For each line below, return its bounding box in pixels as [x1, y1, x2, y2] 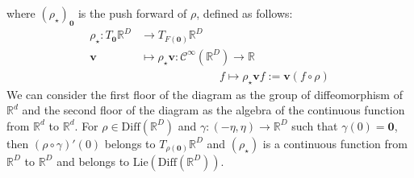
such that [291, 117, 338, 134]
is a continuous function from [262, 135, 408, 151]
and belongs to [56, 152, 130, 169]
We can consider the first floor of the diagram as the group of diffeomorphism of [6, 85, 403, 102]
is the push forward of [77, 5, 187, 21]
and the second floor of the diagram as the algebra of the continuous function [22, 101, 405, 118]
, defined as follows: [196, 5, 293, 21]
